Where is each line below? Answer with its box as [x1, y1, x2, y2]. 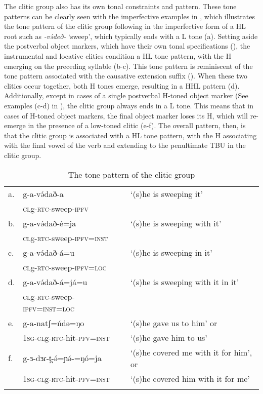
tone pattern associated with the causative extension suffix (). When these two [4, 70, 248, 81]
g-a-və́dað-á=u [23, 246, 75, 258]
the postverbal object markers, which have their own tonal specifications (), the [4, 41, 250, 51]
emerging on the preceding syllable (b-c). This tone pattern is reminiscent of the [4, 60, 253, 71]
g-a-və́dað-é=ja [23, 217, 76, 229]
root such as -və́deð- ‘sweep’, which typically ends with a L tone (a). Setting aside [4, 30, 258, 41]
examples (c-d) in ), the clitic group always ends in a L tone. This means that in [4, 100, 253, 110]
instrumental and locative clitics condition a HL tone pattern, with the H [4, 50, 232, 61]
